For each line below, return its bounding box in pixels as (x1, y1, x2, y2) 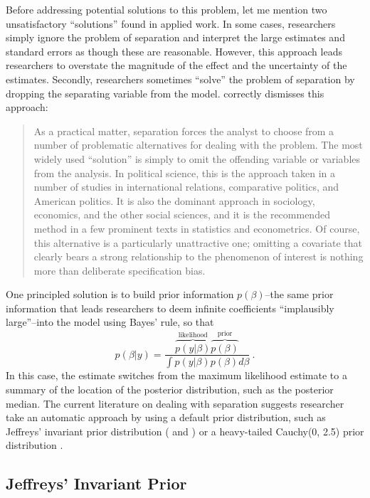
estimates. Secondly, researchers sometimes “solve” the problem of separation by (6, 71, 355, 86)
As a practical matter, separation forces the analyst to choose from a (33, 123, 334, 138)
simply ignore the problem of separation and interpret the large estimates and (6, 30, 345, 45)
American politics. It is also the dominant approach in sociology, (33, 193, 315, 208)
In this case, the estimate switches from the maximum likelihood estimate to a (6, 368, 347, 383)
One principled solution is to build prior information (6, 287, 234, 302)
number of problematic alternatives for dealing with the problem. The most (33, 137, 363, 152)
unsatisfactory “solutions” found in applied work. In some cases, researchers (6, 16, 336, 31)
